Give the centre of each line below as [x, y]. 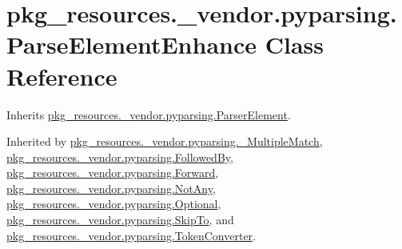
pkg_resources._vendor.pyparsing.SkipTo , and [120, 220]
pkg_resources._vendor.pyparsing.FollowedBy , [120, 157]
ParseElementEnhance [132, 44]
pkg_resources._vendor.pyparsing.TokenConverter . [131, 235]
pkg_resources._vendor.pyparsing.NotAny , [111, 188]
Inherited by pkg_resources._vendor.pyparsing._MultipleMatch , [165, 141]
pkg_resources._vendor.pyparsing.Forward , [113, 173]
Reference [62, 76]
